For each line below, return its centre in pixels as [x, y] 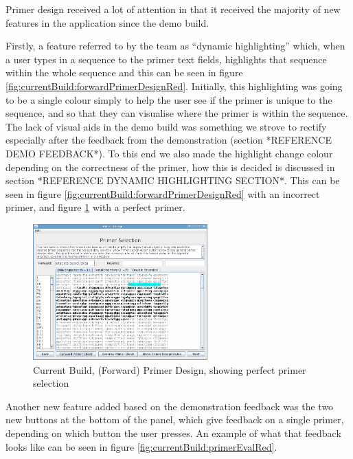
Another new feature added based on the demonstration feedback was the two [170, 406]
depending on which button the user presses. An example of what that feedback [173, 433]
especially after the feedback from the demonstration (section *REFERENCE [169, 140]
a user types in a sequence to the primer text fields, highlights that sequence [166, 59]
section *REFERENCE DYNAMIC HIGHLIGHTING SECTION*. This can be [173, 180]
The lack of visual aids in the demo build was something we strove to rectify [166, 126]
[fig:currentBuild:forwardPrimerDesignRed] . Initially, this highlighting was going [174, 86]
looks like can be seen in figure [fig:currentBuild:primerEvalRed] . [141, 446]
